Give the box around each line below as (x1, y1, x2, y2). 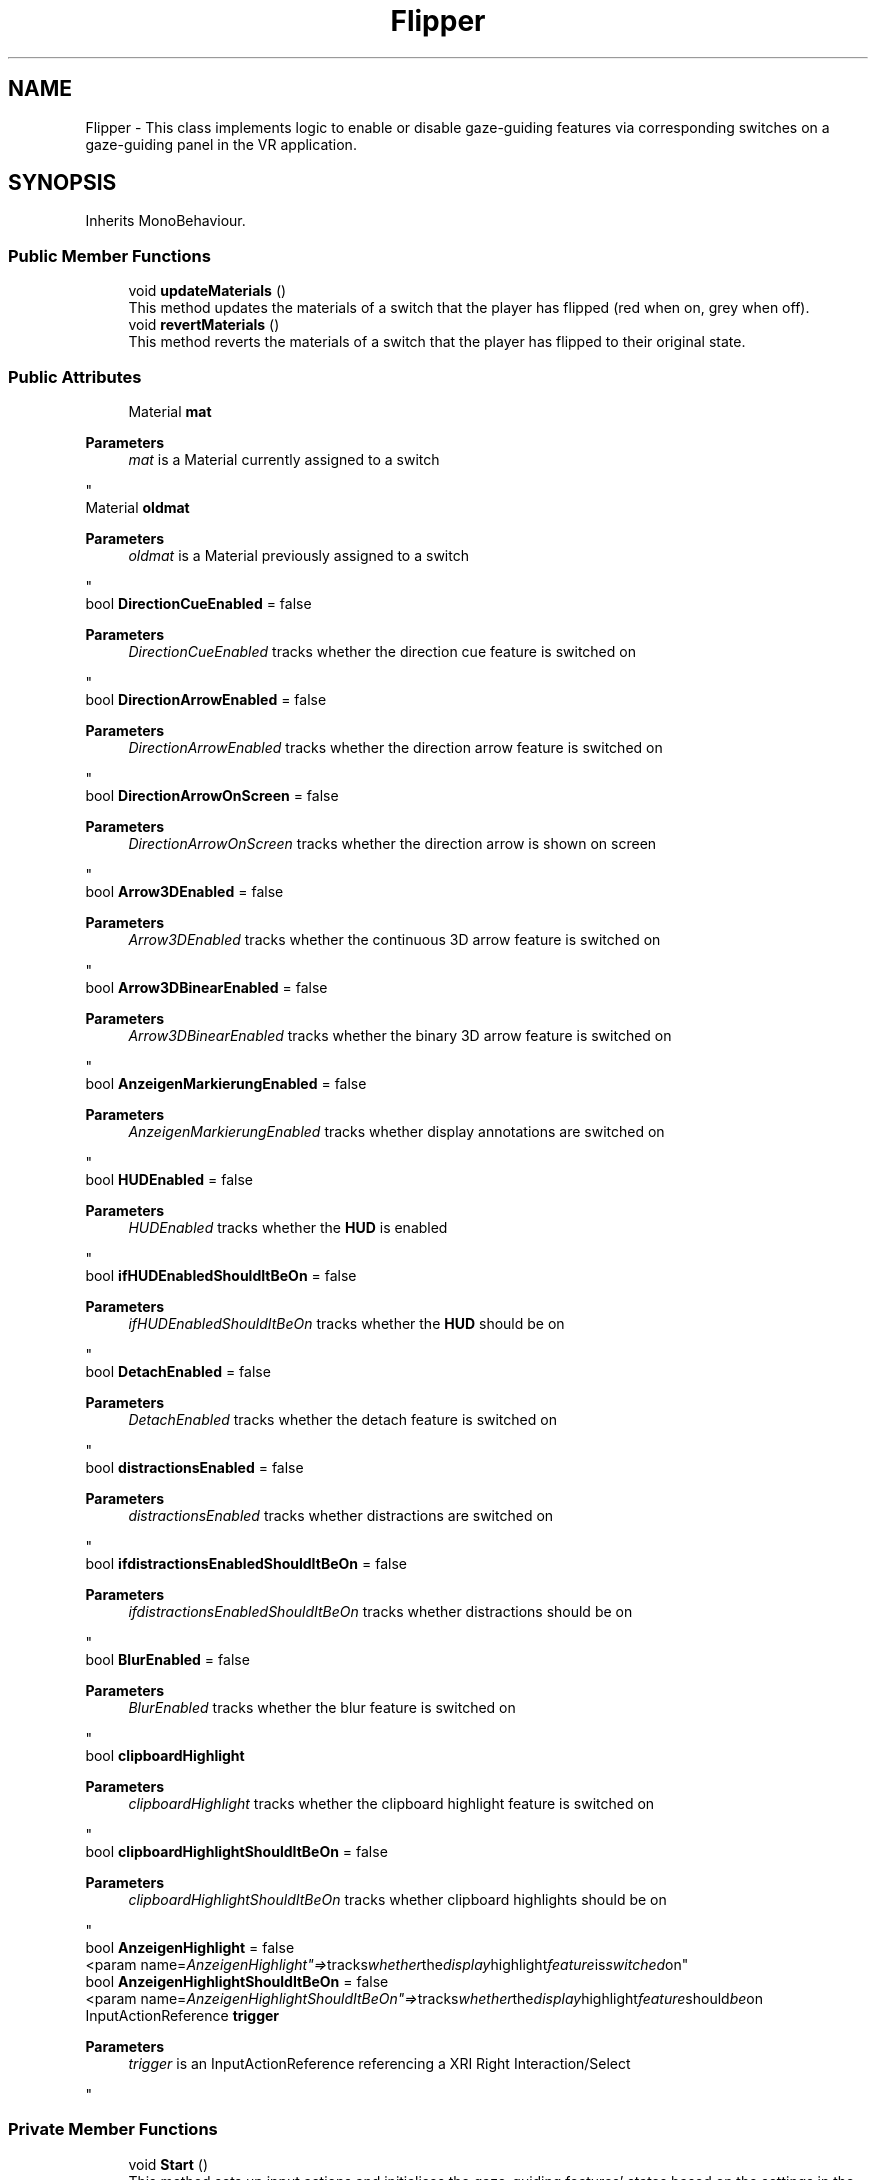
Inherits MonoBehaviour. (85, 212, 246, 230)
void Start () (128, 2155, 209, 2173)
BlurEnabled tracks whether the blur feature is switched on (128, 1698, 516, 1716)
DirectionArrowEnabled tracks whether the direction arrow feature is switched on (128, 738, 663, 756)
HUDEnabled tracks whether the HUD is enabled (128, 1218, 448, 1236)
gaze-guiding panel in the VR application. (85, 135, 357, 153)
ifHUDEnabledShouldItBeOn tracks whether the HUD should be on (128, 1314, 565, 1332)
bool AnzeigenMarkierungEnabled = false (85, 1074, 367, 1092)
